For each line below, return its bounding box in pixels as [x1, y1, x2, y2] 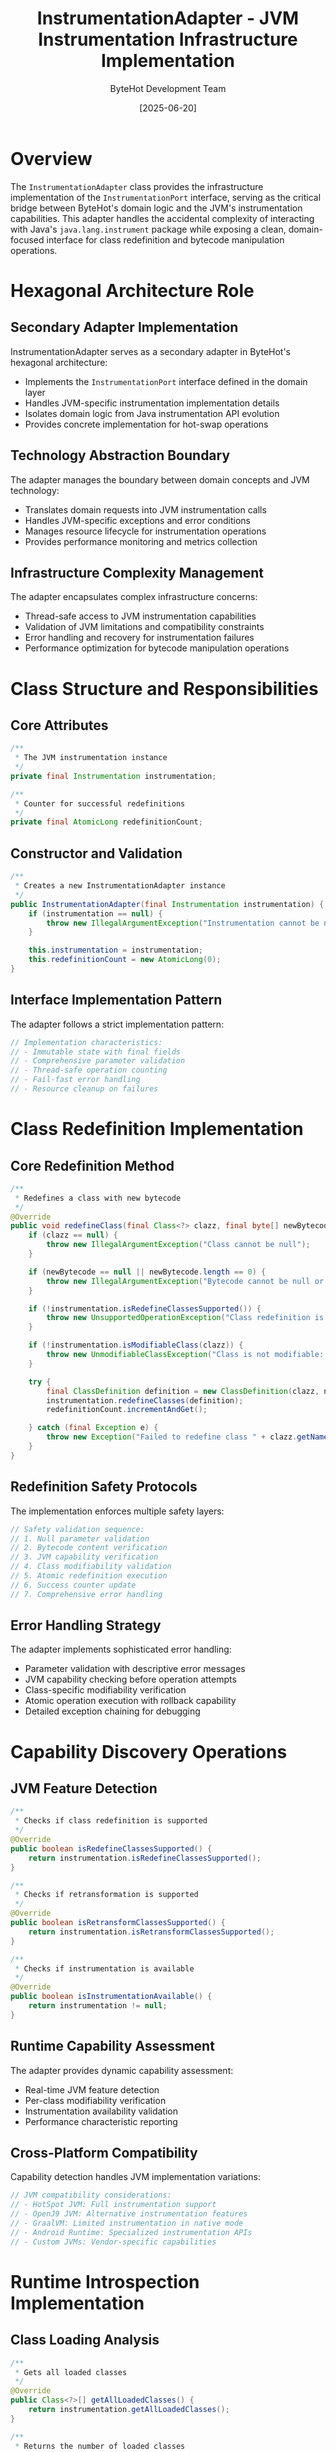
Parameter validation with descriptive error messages [24, 1663, 246, 1675]
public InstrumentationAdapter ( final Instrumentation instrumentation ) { [10, 899, 325, 909]
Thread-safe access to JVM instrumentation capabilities [24, 610, 257, 622]
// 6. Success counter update [10, 1580, 137, 1590]
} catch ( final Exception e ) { [28, 1423, 159, 1433]
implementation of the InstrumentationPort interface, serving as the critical [10, 191, 322, 203]
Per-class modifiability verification [24, 2094, 167, 2106]
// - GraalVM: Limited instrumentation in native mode [10, 2218, 244, 2229]
